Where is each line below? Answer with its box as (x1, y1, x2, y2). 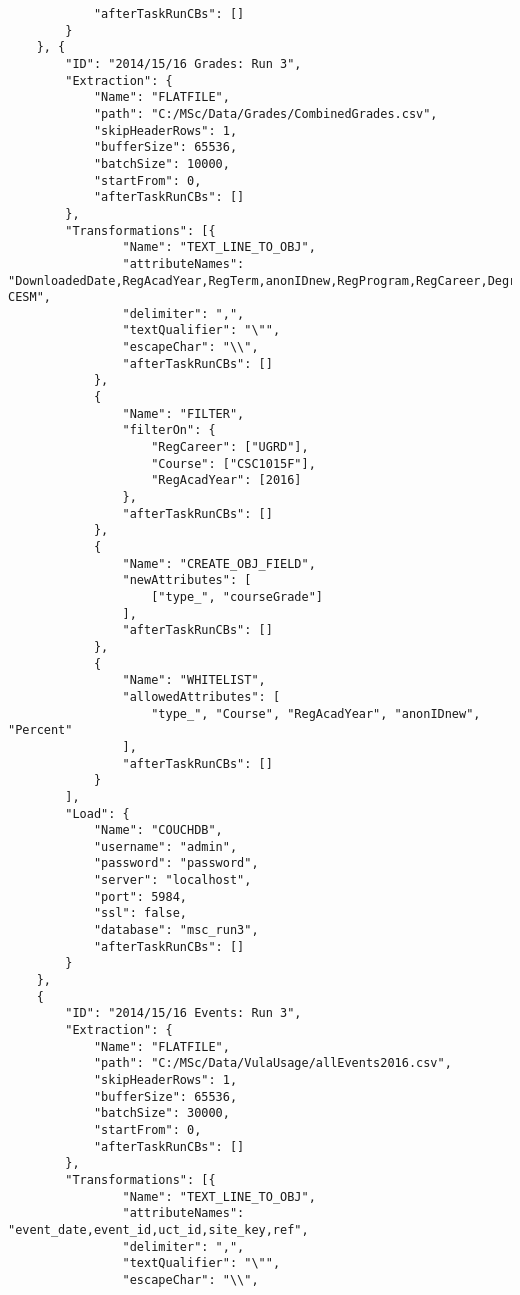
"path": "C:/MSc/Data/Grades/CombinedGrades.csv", (93, 106, 438, 121)
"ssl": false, (93, 906, 187, 921)
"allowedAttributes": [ (122, 689, 281, 704)
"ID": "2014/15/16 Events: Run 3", (65, 1006, 302, 1021)
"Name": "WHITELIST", (122, 673, 266, 688)
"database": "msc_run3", (93, 923, 259, 938)
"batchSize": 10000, (93, 156, 230, 171)
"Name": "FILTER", (122, 406, 245, 421)
